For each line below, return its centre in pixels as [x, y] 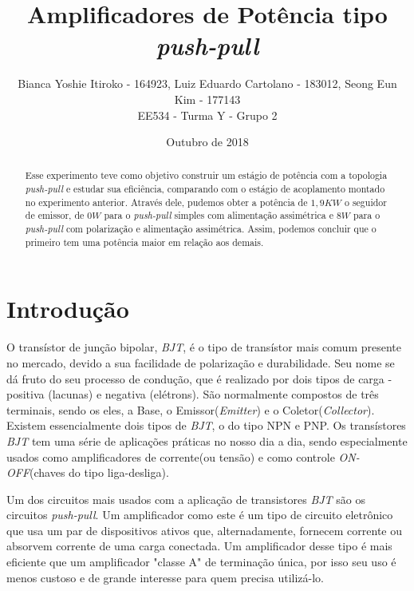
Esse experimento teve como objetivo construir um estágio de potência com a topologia [206, 175]
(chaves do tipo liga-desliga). [99, 472]
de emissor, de [55, 215]
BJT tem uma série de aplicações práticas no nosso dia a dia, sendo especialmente [207, 440]
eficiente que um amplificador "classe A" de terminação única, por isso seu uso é [201, 562]
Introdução [68, 309]
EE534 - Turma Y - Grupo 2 [207, 115]
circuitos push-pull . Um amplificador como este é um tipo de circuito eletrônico [200, 515]
